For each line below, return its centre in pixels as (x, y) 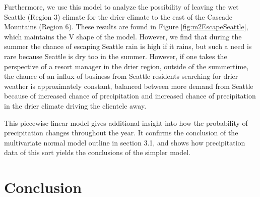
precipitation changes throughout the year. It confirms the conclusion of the (121, 133)
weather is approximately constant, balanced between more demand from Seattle (129, 86)
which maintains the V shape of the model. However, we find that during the (123, 36)
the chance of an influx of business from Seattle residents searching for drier (121, 76)
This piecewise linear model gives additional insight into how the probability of (126, 122)
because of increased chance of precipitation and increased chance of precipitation (130, 96)
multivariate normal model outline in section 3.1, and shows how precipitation (125, 142)
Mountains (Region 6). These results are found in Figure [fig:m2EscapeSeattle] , (126, 27)
